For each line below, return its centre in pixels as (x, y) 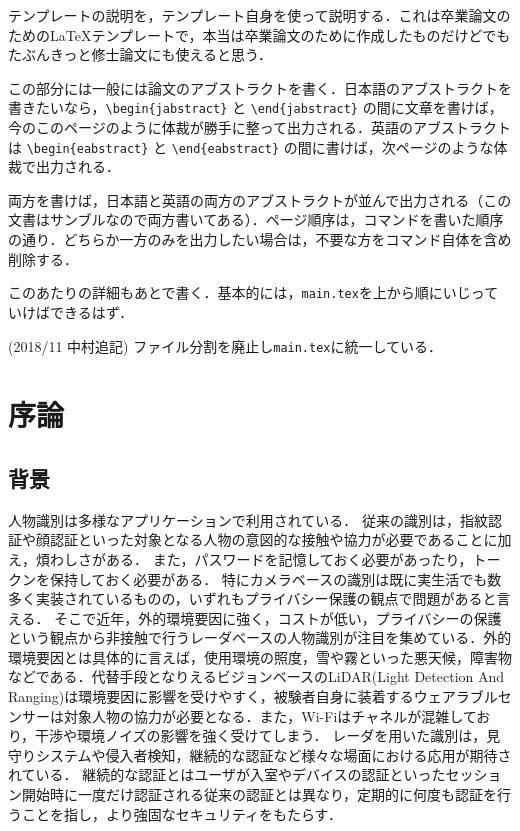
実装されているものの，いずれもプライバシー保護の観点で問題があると (266, 598)
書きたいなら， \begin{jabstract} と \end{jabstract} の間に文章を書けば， (255, 107)
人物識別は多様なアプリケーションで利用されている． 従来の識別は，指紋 (248, 519)
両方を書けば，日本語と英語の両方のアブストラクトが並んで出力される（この (260, 199)
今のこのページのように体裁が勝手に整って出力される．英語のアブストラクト (260, 127)
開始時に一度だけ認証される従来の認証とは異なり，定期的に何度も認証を (259, 794)
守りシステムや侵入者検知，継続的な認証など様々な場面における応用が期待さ (260, 754)
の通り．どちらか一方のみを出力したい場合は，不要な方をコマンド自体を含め (260, 239)
